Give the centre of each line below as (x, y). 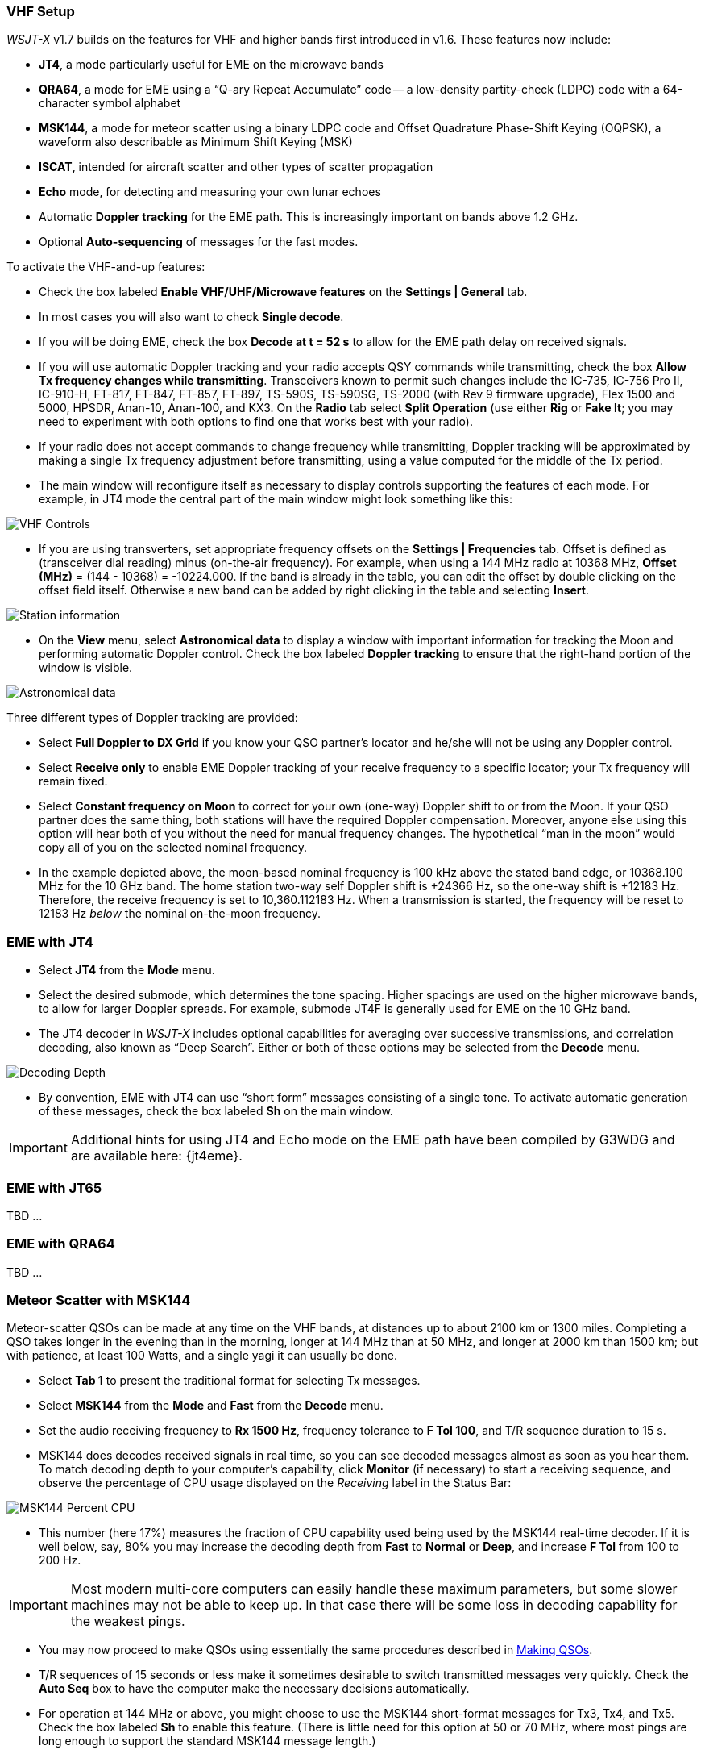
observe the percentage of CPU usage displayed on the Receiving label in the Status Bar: (275, 1483)
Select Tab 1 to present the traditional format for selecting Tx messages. (230, 1381)
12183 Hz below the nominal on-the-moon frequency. (180, 914)
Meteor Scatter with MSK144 (99, 1300)
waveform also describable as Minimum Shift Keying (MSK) (196, 142)
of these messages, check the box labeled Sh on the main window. (216, 1111)
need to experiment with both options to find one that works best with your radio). (256, 422)
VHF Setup (41, 11)
